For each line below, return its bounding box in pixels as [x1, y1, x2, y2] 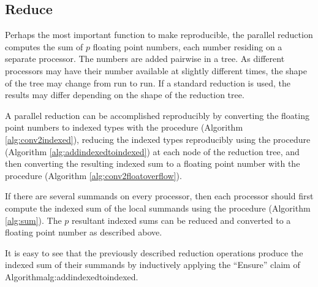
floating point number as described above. [5, 226, 162, 239]
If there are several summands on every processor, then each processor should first [5, 189, 314, 202]
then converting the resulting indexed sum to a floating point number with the [5, 157, 300, 170]
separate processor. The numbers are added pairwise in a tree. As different [5, 52, 285, 65]
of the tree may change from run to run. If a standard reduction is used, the [5, 76, 290, 89]
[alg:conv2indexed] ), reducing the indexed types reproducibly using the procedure [5, 132, 311, 145]
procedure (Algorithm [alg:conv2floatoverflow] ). [5, 169, 182, 182]
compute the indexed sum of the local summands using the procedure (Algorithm [5, 201, 311, 214]
